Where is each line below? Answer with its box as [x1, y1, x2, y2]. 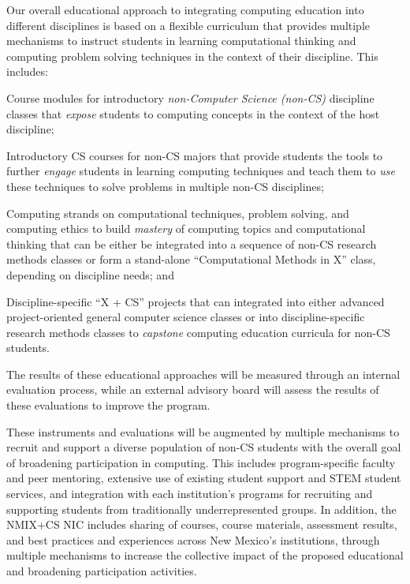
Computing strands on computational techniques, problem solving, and [6, 204, 349, 221]
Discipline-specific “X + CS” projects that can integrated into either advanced [6, 293, 385, 309]
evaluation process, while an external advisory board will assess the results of [6, 381, 379, 398]
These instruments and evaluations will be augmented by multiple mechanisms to [6, 423, 400, 440]
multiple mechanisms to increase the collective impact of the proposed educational [6, 547, 404, 563]
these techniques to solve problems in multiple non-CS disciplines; [6, 178, 324, 194]
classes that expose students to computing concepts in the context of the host [6, 105, 380, 122]
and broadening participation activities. [6, 563, 197, 578]
